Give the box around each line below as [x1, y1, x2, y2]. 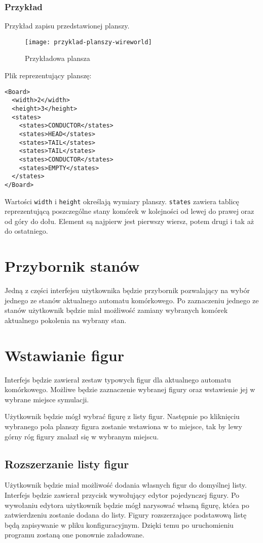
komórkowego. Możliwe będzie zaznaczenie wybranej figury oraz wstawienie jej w [5, 384, 255, 395]
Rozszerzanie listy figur [5, 456, 129, 471]
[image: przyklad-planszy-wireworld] [25, 38, 152, 46]
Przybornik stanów [5, 255, 140, 276]
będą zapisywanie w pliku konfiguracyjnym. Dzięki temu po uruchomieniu [5, 519, 234, 530]
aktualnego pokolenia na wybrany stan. [5, 314, 127, 325]
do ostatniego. [5, 226, 48, 236]
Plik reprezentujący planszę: [5, 70, 92, 81]
